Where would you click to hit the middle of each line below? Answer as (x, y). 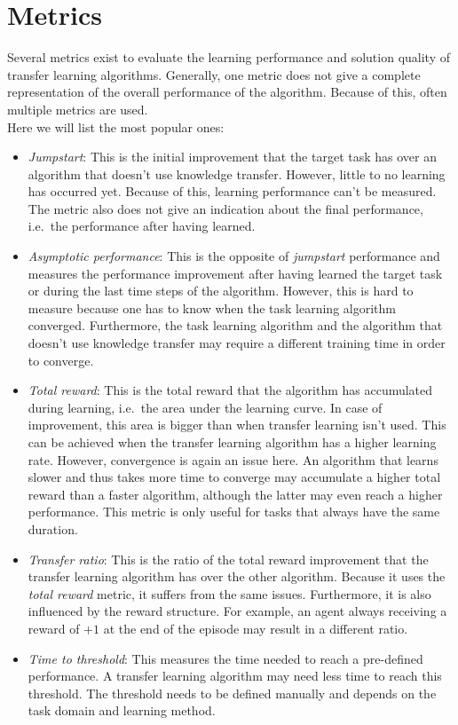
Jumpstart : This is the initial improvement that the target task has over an (232, 157)
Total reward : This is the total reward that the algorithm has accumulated (230, 390)
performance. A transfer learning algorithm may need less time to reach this (235, 676)
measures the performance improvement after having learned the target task (235, 273)
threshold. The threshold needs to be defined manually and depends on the (232, 693)
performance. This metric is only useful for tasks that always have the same (234, 512)
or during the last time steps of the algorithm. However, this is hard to (221, 291)
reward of (54, 628)
